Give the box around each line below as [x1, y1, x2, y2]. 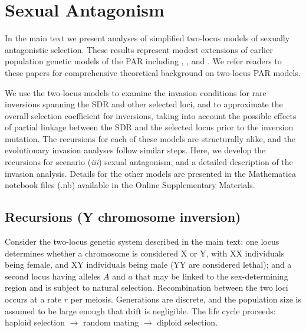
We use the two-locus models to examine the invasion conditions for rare [5, 86, 266, 98]
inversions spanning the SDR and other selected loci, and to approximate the [5, 98, 283, 110]
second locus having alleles [5, 269, 101, 282]
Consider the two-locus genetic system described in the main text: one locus [5, 235, 279, 248]
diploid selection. [157, 316, 218, 328]
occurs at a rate [5, 293, 62, 305]
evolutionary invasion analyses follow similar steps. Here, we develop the [5, 144, 266, 156]
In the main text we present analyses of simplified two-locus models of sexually [5, 32, 290, 44]
